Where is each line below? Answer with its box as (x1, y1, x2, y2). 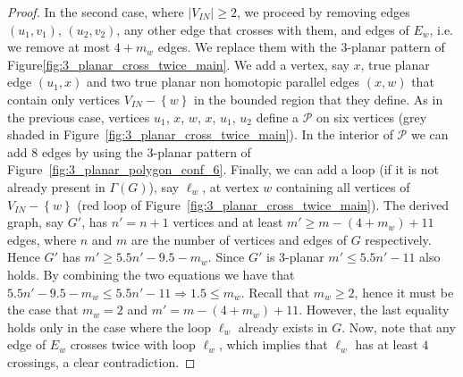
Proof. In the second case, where (7, 3, 184, 21)
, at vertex (202, 177, 259, 196)
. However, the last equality (299, 300, 450, 319)
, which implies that (218, 335, 328, 354)
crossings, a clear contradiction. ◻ (7, 352, 196, 371)
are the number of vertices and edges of (131, 230, 348, 248)
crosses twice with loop (70, 335, 196, 354)
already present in (7, 177, 105, 196)
